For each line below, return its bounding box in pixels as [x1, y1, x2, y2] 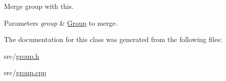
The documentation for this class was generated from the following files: [4, 34, 223, 44]
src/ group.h [4, 50, 39, 61]
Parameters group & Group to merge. [4, 17, 117, 28]
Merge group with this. [4, 1, 74, 11]
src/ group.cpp [4, 67, 46, 78]
